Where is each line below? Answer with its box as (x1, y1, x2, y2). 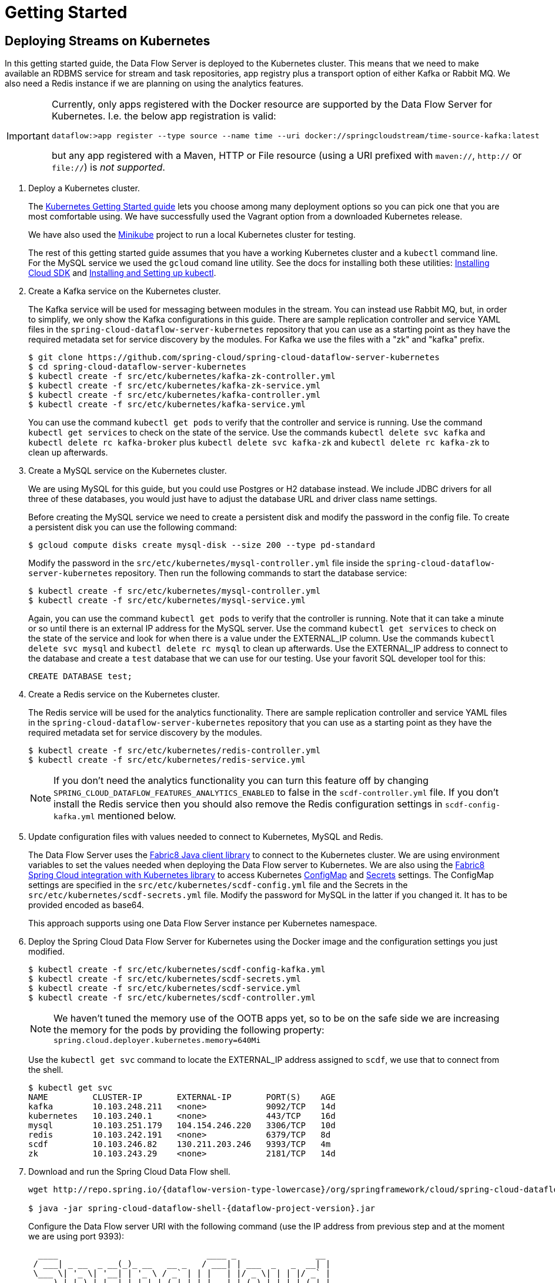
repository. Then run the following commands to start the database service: (115, 568, 407, 579)
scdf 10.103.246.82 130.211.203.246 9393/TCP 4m (28, 1139, 331, 1149)
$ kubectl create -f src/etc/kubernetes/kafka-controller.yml (28, 390, 321, 400)
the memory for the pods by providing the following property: (54, 1024, 325, 1036)
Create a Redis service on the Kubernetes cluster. (28, 689, 220, 700)
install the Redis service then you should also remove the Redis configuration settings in (54, 798, 443, 810)
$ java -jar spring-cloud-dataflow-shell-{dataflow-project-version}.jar (28, 1204, 376, 1214)
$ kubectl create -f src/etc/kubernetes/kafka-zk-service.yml (28, 381, 321, 391)
